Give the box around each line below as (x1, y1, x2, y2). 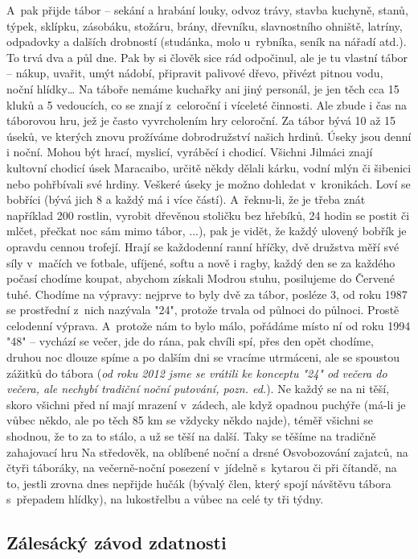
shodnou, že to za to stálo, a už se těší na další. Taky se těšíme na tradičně (6, 428, 376, 445)
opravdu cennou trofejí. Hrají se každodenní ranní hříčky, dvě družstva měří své (6, 238, 400, 255)
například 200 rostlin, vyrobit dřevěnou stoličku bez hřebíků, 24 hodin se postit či (6, 206, 410, 223)
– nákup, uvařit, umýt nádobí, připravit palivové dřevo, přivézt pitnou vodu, (6, 64, 383, 81)
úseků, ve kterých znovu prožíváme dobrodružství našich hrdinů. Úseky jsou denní (6, 127, 412, 144)
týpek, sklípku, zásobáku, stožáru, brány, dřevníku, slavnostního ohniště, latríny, (6, 17, 403, 34)
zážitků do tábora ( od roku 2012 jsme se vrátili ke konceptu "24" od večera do (6, 364, 387, 381)
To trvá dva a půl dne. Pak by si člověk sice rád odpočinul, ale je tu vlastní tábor (6, 48, 408, 65)
